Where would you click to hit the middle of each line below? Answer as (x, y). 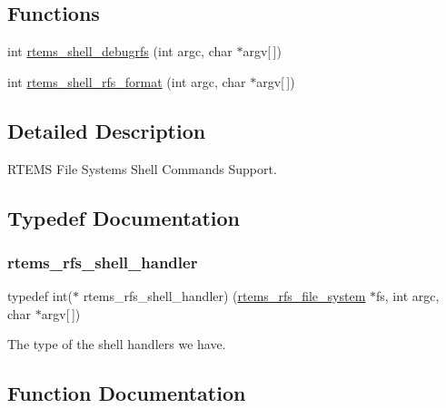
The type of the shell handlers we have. (117, 344)
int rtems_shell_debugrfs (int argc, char (120, 51)
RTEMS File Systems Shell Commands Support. (142, 168)
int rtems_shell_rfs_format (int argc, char (127, 81)
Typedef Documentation (124, 217)
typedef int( (40, 296)
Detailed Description (107, 130)
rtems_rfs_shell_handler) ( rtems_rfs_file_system (224, 296)
